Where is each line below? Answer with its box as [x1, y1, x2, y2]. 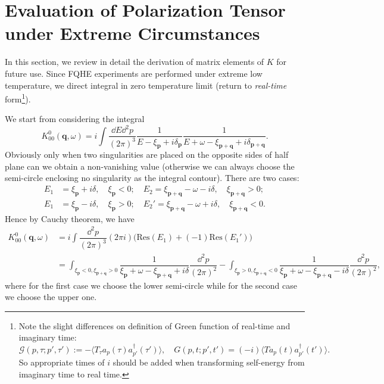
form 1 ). [5, 91, 31, 105]
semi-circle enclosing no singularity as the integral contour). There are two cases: [5, 171, 299, 184]
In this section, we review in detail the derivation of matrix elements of [5, 55, 264, 68]
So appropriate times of [18, 356, 105, 369]
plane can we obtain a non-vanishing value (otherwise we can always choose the [5, 160, 295, 172]
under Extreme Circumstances [5, 21, 260, 45]
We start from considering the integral [5, 113, 145, 125]
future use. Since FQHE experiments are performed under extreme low [5, 67, 263, 79]
